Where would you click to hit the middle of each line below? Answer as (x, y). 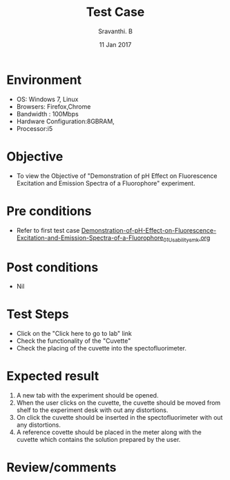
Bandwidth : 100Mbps (47, 114)
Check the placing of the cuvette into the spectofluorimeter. (102, 348)
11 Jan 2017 (115, 44)
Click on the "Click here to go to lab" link (74, 334)
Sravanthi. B (115, 31)
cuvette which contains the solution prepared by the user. (98, 440)
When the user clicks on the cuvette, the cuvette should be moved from (118, 403)
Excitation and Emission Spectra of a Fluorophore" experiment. (106, 183)
